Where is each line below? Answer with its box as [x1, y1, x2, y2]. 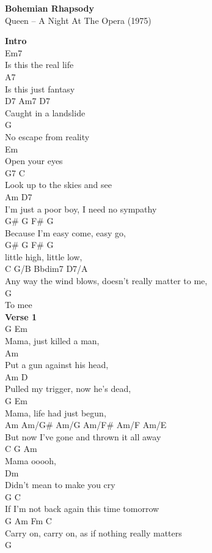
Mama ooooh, [5, 454, 57, 467]
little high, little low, [5, 250, 82, 263]
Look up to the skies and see [5, 178, 112, 191]
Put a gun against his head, [5, 358, 109, 371]
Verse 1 [5, 310, 37, 323]
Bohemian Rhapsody [5, 2, 94, 14]
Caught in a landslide [5, 106, 86, 119]
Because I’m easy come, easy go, [5, 226, 126, 239]
